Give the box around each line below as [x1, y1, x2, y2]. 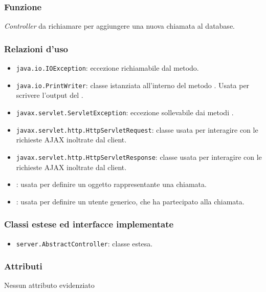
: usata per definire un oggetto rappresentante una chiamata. [16, 179, 207, 190]
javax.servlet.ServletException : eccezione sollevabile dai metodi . [16, 107, 234, 117]
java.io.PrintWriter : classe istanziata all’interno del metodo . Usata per [16, 79, 250, 90]
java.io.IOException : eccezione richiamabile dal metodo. [16, 62, 199, 73]
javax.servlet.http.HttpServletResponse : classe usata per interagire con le [16, 151, 262, 162]
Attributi [4, 260, 42, 273]
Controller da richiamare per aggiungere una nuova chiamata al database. [4, 20, 235, 31]
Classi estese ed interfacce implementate [4, 218, 174, 231]
